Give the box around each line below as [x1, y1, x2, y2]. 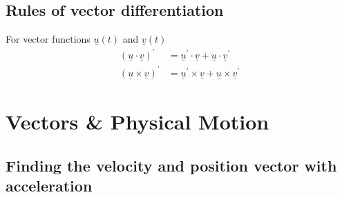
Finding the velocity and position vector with [6, 154, 337, 176]
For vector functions [6, 32, 91, 46]
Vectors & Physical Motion [6, 107, 269, 136]
